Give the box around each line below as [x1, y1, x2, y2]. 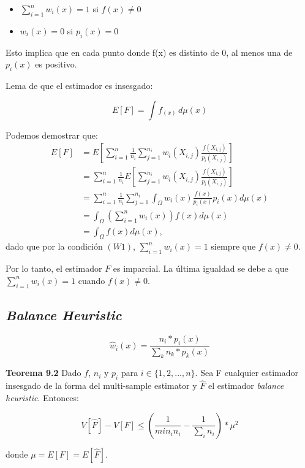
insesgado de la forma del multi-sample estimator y [6, 379, 197, 392]
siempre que [211, 240, 256, 253]
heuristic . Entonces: [6, 391, 79, 404]
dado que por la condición [6, 240, 103, 253]
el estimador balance [208, 379, 284, 392]
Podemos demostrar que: [6, 128, 98, 141]
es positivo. [35, 58, 77, 71]
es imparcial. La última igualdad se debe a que [113, 262, 288, 275]
